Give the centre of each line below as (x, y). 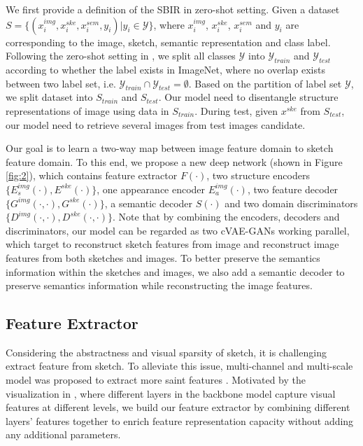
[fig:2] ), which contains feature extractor (92, 175)
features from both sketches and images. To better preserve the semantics (163, 257)
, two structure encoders (258, 175)
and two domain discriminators (291, 203)
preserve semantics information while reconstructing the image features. (159, 285)
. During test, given (236, 110)
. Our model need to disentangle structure (248, 97)
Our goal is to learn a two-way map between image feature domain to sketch (170, 148)
